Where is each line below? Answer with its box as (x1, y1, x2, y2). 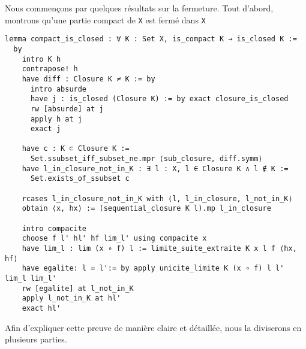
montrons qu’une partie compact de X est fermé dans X (5, 13, 206, 26)
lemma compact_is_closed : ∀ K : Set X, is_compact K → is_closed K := (5, 35, 297, 44)
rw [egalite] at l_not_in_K (22, 284, 134, 293)
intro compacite (22, 224, 87, 233)
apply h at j (30, 114, 82, 123)
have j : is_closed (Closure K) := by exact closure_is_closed (30, 95, 289, 104)
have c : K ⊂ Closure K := (22, 144, 130, 153)
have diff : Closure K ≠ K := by (22, 74, 155, 83)
